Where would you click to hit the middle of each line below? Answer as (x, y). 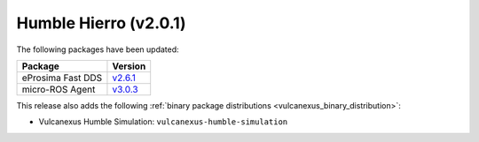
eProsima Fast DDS (62, 78)
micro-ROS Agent (59, 89)
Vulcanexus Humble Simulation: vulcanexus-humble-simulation (163, 122)
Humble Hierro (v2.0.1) (101, 23)
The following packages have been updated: (98, 49)
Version (129, 66)
